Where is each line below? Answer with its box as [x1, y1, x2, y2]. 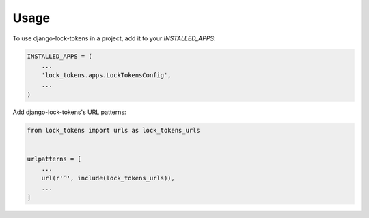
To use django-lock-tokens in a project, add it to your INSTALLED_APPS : [12, 34, 216, 42]
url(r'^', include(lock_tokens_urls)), [41, 174, 176, 182]
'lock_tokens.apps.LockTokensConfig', [41, 72, 172, 79]
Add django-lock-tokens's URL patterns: [12, 108, 126, 116]
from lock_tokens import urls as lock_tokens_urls [27, 126, 201, 135]
